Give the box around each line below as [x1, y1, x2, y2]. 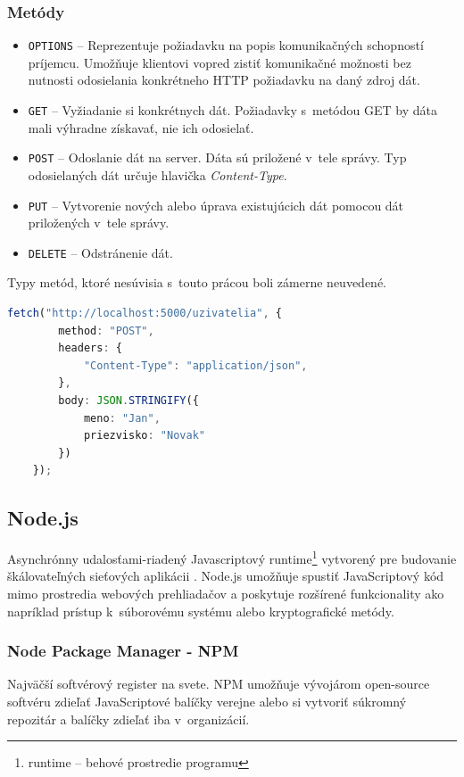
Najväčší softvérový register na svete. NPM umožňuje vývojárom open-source [7, 674, 430, 693]
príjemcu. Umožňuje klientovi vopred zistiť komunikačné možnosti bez [28, 53, 411, 71]
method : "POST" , [58, 324, 154, 337]
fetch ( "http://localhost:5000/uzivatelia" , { [7, 307, 282, 320]
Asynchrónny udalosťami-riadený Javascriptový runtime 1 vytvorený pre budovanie [7, 547, 457, 567]
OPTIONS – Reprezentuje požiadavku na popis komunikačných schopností [28, 36, 424, 54]
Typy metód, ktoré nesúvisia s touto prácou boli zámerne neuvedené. [7, 273, 387, 292]
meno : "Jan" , [83, 411, 161, 425]
